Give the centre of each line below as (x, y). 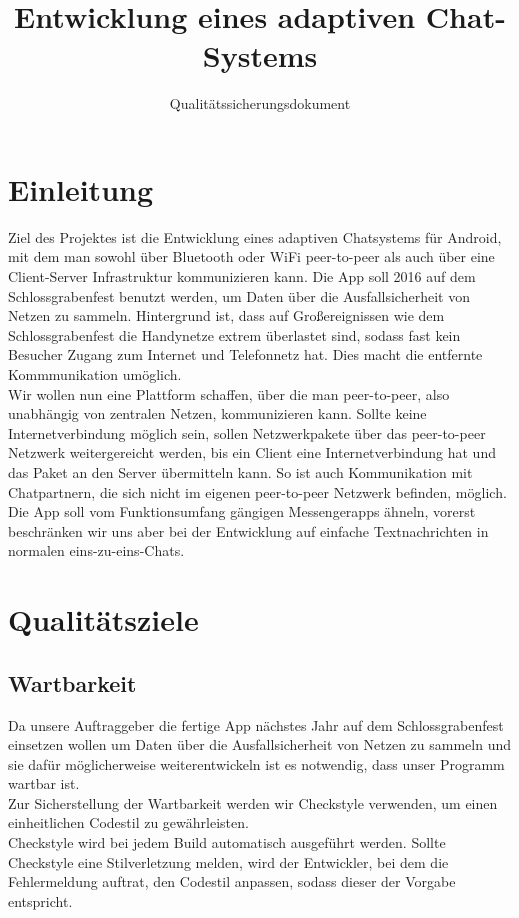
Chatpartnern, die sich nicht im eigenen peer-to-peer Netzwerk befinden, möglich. (257, 491)
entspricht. (40, 900)
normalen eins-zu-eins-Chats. (96, 550)
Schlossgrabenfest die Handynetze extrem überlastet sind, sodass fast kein (234, 334)
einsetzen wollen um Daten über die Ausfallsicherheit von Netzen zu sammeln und (259, 744)
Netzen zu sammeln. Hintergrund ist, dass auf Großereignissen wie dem (226, 315)
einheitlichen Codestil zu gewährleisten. (128, 822)
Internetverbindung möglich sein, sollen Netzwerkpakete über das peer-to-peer (247, 432)
